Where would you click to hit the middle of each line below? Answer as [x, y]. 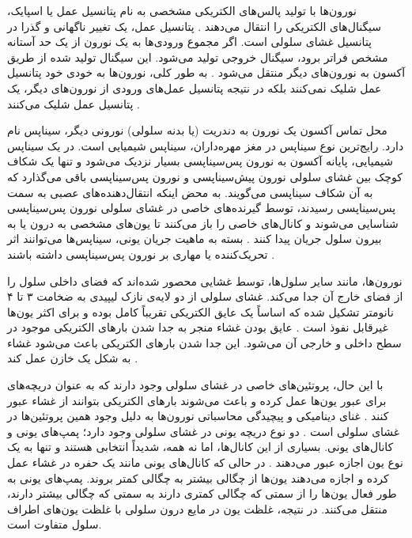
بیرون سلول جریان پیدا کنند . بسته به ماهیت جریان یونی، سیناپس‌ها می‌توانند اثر [195, 239]
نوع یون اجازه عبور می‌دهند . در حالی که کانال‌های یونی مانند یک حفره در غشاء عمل [205, 462]
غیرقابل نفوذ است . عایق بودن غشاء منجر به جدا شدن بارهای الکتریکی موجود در [198, 327]
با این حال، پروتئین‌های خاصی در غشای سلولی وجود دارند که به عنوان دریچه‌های [195, 385]
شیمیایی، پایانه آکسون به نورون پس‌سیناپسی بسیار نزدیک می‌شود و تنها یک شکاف [200, 161]
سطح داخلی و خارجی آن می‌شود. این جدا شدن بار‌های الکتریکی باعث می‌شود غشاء [204, 342]
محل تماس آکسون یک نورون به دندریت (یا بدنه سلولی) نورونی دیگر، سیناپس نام [197, 130]
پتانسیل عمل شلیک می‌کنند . [74, 103]
